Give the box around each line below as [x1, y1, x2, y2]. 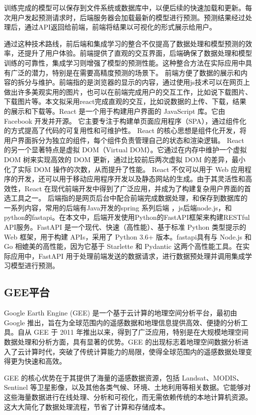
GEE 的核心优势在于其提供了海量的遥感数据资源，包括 [4, 372, 180, 382]
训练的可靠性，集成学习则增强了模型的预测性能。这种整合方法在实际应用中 [4, 57, 245, 68]
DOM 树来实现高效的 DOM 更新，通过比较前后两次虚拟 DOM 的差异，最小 [4, 154, 246, 164]
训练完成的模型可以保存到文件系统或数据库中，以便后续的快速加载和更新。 [4, 2, 245, 12]
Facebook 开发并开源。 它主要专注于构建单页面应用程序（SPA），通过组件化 [4, 115, 247, 126]
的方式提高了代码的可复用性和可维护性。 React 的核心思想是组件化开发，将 [4, 125, 247, 136]
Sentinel [4, 382, 28, 392]
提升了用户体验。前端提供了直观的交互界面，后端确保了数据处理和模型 [24, 48, 252, 58]
